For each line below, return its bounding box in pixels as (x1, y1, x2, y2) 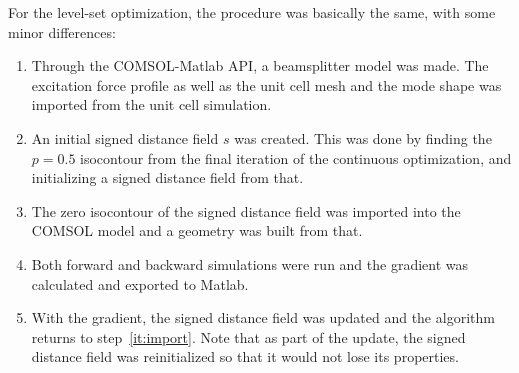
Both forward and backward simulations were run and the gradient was (31, 253, 469, 274)
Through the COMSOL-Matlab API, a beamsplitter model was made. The (31, 55, 489, 76)
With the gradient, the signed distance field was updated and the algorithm (31, 307, 495, 328)
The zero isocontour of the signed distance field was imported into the (31, 200, 461, 221)
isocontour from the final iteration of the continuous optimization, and (80, 147, 512, 168)
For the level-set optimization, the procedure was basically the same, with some (8, 2, 496, 22)
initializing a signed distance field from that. (31, 167, 304, 188)
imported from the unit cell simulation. (31, 94, 272, 115)
